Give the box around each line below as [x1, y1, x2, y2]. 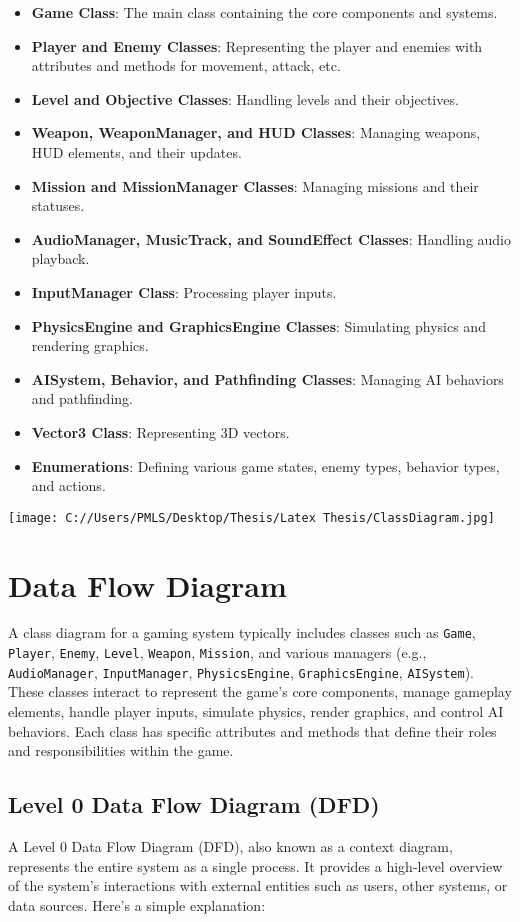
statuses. [31, 195, 85, 216]
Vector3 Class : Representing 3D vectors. [31, 421, 290, 442]
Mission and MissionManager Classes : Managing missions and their [31, 175, 479, 196]
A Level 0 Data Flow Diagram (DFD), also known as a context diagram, [8, 836, 453, 857]
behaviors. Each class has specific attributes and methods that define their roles [8, 720, 497, 741]
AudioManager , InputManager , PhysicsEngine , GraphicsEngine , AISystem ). [8, 661, 474, 682]
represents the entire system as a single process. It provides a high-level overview [8, 855, 503, 876]
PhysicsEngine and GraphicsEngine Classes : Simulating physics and [31, 315, 486, 336]
